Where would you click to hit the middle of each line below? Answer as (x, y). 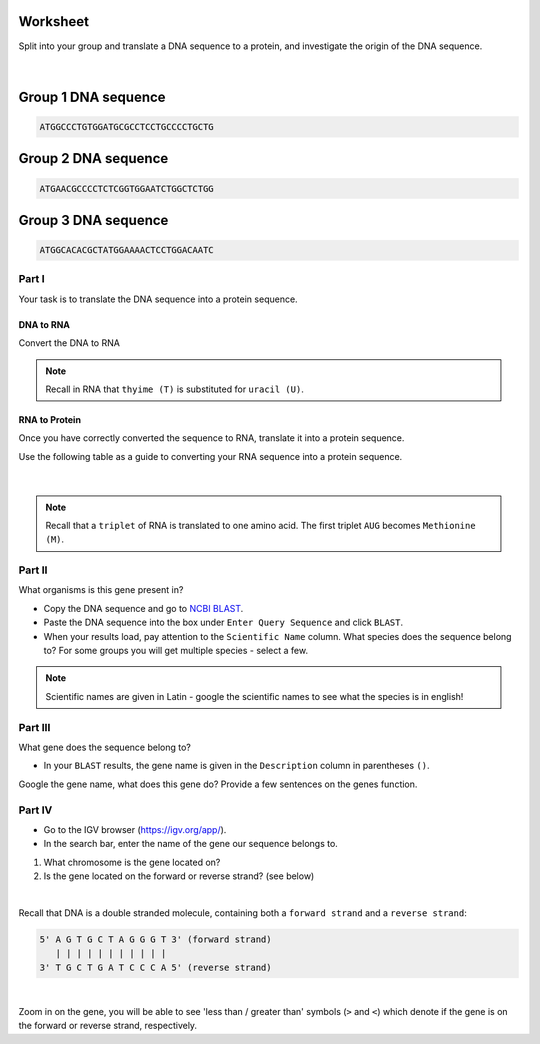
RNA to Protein (50, 419)
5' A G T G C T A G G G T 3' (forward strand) (155, 939)
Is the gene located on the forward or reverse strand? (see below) (179, 876)
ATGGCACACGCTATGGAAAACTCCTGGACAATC (126, 250)
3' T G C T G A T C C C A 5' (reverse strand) (155, 967)
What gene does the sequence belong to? (105, 747)
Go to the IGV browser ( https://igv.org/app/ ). (135, 829)
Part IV (35, 810)
